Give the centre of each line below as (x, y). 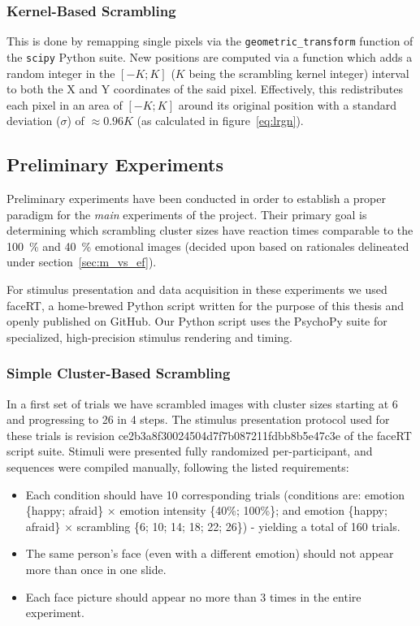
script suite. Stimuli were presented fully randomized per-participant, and (190, 451)
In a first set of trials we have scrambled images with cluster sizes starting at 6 (202, 403)
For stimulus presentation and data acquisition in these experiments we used (197, 289)
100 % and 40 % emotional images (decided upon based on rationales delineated (208, 246)
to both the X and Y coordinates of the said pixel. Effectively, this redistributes (205, 89)
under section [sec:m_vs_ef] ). (82, 262)
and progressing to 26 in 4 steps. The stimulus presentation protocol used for (198, 419)
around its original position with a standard (288, 104)
